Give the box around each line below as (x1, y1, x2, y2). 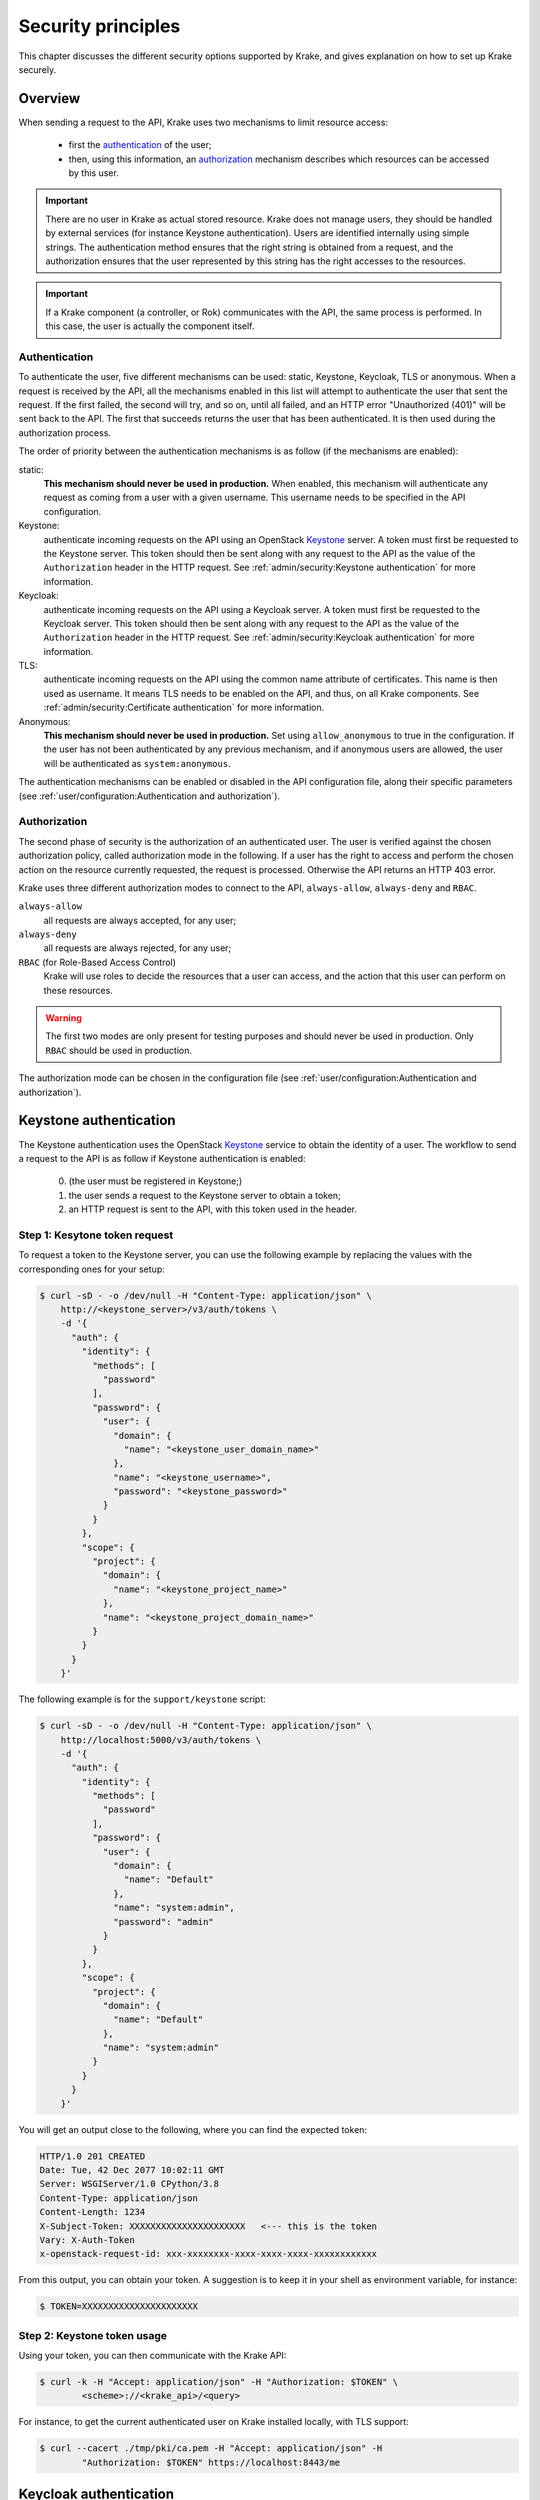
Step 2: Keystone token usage (18, 2328, 168, 2342)
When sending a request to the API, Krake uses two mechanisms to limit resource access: (18, 116, 389, 128)
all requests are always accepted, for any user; (43, 914, 237, 926)
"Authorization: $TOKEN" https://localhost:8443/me (81, 2456, 341, 2468)
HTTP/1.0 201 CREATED (39, 2150, 146, 2162)
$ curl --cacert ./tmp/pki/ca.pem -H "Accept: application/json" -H (39, 2443, 383, 2454)
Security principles (18, 15, 181, 37)
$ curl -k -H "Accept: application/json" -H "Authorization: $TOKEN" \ (39, 2376, 399, 2388)
